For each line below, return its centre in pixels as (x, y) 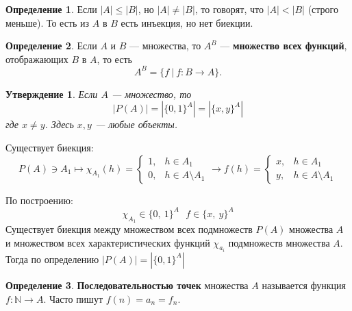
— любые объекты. (136, 124)
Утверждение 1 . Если (52, 94)
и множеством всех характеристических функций (108, 242)
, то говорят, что (229, 9)
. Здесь (59, 124)
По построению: (39, 200)
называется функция (304, 285)
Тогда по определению (52, 259)
